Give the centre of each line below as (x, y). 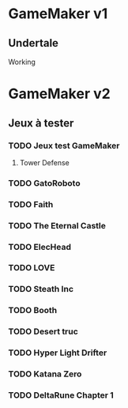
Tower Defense (44, 162)
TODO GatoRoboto (44, 183)
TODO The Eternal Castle (57, 225)
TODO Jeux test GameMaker (64, 145)
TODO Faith (31, 204)
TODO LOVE (32, 268)
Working (22, 62)
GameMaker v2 (59, 94)
